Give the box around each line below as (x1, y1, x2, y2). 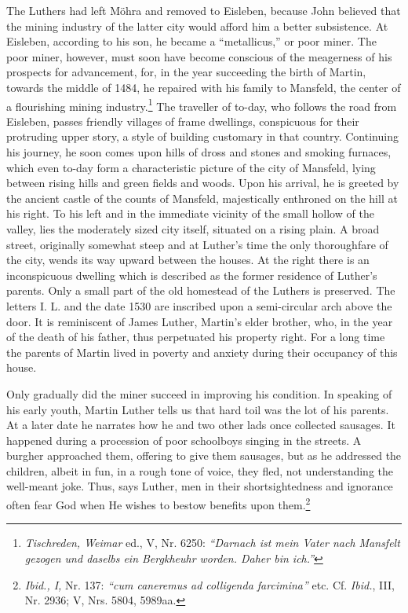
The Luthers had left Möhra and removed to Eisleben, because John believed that (6, 2, 401, 18)
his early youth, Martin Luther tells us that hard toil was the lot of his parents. (6, 401, 389, 417)
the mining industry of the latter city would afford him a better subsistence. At (6, 17, 388, 34)
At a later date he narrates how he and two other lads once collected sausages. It (6, 417, 395, 433)
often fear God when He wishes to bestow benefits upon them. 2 (6, 494, 311, 512)
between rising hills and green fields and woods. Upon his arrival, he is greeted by (6, 174, 399, 191)
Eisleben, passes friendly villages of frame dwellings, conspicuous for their (6, 112, 359, 129)
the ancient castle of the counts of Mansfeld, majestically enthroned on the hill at (6, 189, 398, 206)
